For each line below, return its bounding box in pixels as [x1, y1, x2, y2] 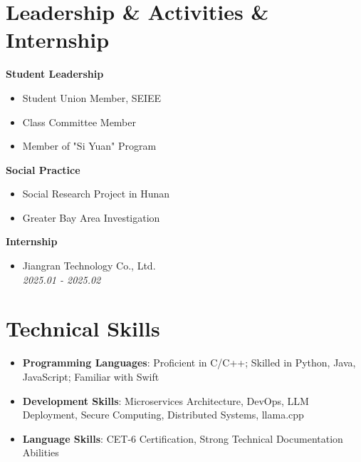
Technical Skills [6, 314, 160, 343]
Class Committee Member [22, 114, 137, 129]
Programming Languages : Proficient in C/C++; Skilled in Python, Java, [22, 355, 356, 370]
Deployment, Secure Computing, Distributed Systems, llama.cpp [22, 407, 304, 422]
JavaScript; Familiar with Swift [22, 369, 159, 384]
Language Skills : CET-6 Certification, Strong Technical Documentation [22, 431, 343, 446]
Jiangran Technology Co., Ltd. [22, 258, 156, 273]
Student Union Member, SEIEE [22, 90, 162, 105]
